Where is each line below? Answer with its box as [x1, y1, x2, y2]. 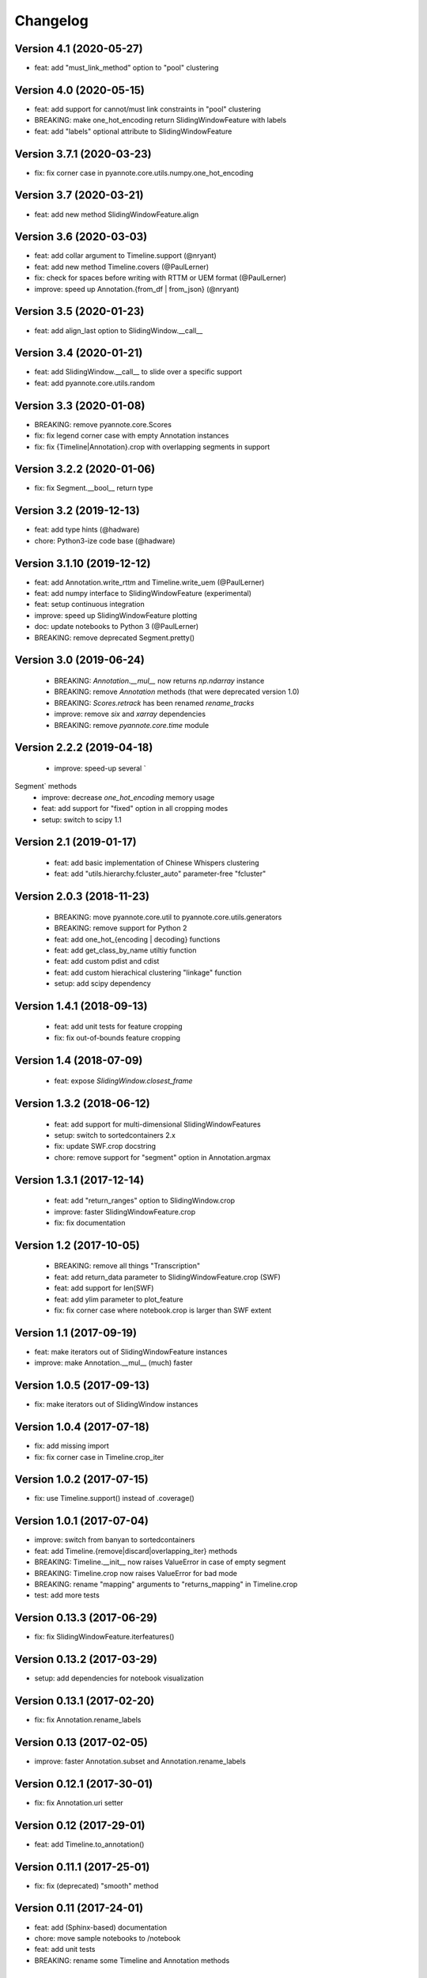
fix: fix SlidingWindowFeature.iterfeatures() [34, 1632, 175, 1642]
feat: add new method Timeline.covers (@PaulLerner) [34, 262, 210, 271]
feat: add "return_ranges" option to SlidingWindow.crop [54, 1196, 236, 1206]
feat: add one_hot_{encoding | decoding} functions [54, 934, 221, 944]
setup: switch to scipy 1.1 [41, 815, 122, 824]
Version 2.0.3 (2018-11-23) [14, 890, 150, 904]
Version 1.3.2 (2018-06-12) [14, 1097, 150, 1111]
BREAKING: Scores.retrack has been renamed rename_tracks [54, 698, 255, 707]
